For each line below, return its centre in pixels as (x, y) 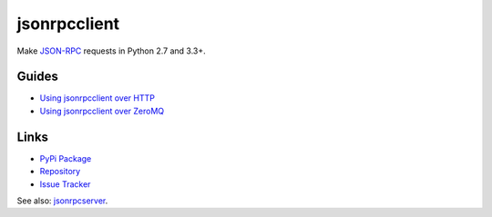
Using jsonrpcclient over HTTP (97, 98)
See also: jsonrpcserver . (62, 201)
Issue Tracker (65, 184)
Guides (38, 77)
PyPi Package (66, 158)
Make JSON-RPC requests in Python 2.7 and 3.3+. (112, 51)
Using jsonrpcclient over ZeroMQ (102, 111)
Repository (60, 172)
